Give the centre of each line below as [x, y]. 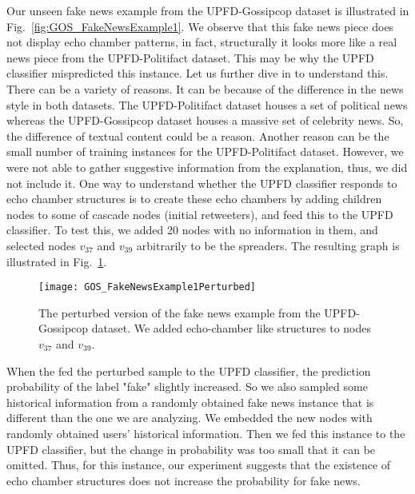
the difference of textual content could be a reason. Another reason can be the [198, 135]
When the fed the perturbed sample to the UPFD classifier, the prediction [189, 370]
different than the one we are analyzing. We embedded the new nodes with [190, 418]
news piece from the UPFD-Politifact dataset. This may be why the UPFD [190, 57]
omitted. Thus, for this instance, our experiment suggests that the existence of [199, 465]
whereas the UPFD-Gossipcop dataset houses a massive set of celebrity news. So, [205, 120]
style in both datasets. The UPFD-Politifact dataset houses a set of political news [207, 104]
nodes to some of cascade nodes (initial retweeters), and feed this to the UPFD [200, 214]
